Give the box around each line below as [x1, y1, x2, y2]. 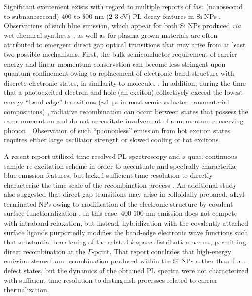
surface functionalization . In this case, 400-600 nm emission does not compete [4, 208, 237, 218]
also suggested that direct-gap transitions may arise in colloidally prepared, [4, 189, 228, 199]
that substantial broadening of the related [4, 237, 129, 247]
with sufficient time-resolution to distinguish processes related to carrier [4, 275, 218, 285]
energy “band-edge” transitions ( [4, 96, 101, 106]
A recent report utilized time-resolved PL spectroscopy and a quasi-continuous [4, 151, 237, 161]
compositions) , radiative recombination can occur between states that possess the [4, 106, 248, 116]
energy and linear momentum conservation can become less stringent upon [4, 58, 226, 69]
